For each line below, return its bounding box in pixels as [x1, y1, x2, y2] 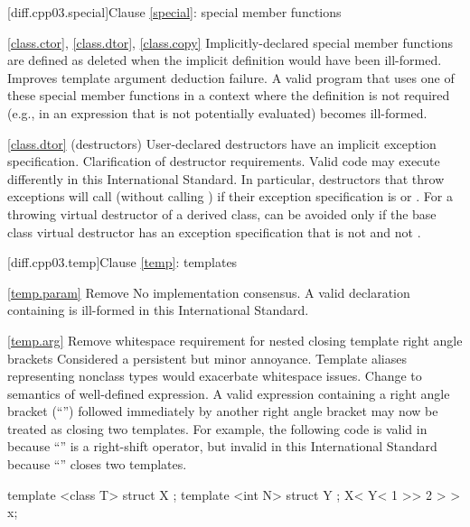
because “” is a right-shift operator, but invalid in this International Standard [7, 437, 437, 456]
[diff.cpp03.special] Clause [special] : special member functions [7, 3, 342, 21]
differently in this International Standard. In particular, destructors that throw [7, 169, 445, 188]
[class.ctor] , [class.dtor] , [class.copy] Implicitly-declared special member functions [7, 32, 454, 51]
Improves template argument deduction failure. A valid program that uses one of [7, 68, 455, 87]
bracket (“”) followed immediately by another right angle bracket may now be [7, 402, 438, 421]
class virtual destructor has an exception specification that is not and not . [7, 222, 421, 241]
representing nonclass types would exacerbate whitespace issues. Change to [7, 366, 422, 385]
